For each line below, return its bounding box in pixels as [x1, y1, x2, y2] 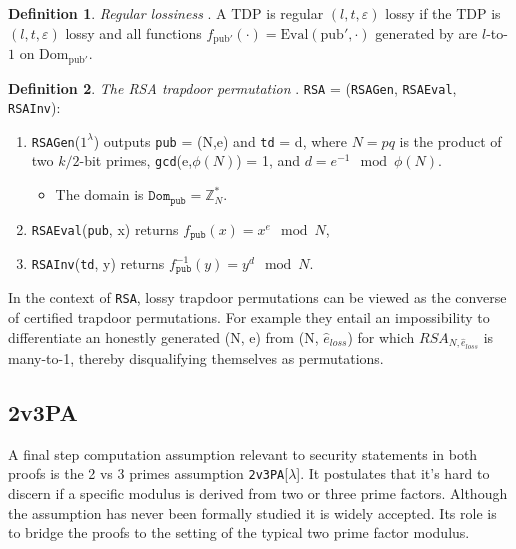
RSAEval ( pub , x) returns [31, 218, 179, 239]
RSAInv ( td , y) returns [31, 253, 165, 274]
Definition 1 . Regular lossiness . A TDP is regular [8, 3, 324, 23]
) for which [347, 326, 415, 347]
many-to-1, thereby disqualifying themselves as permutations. [8, 347, 384, 368]
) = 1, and [236, 150, 301, 171]
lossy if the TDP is [385, 3, 501, 23]
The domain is [55, 184, 144, 205]
